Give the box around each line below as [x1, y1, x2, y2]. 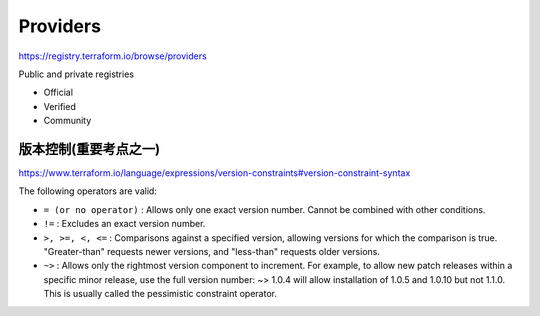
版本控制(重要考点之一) [18, 140, 160, 157]
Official [43, 86, 74, 99]
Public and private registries [18, 68, 135, 80]
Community [43, 115, 92, 127]
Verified [43, 100, 77, 112]
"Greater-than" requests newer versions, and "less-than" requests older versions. [43, 245, 380, 257]
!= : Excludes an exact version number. [43, 218, 206, 230]
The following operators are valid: [18, 185, 157, 197]
